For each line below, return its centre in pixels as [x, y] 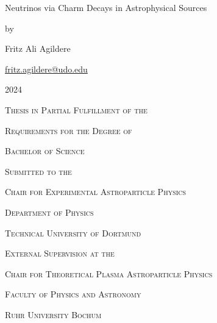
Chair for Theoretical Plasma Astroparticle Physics [109, 273]
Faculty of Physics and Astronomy [73, 294]
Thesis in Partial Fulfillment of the [76, 109]
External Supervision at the [60, 253]
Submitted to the [38, 171]
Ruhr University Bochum [53, 314]
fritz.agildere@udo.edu [46, 69]
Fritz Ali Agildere [38, 48]
